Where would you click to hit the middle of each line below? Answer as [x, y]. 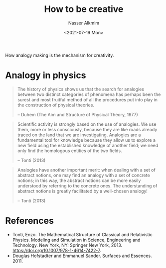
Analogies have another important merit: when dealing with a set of [86, 170]
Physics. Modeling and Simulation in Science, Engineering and [76, 240]
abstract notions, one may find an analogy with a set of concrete [84, 175]
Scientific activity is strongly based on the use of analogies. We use [87, 124]
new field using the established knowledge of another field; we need [88, 145]
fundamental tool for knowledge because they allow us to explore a [86, 140]
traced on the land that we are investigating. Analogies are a [79, 135]
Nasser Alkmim [84, 23]
